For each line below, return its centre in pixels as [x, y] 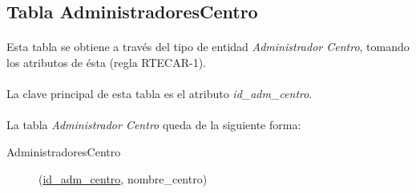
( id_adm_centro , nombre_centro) [123, 178]
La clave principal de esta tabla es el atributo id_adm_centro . [160, 94]
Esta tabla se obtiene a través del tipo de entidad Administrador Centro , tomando [208, 47]
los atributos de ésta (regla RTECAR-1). [106, 62]
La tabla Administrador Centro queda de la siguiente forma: [154, 125]
